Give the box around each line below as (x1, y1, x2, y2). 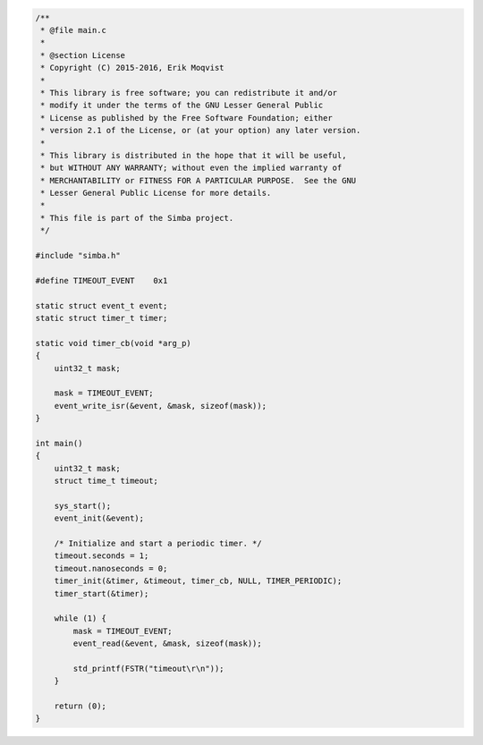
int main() (35, 438, 83, 448)
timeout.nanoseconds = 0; (54, 563, 168, 573)
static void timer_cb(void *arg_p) (35, 338, 191, 348)
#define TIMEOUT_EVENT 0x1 (35, 275, 168, 285)
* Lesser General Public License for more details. (40, 188, 272, 199)
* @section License (40, 50, 125, 60)
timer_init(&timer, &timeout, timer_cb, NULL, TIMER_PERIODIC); (54, 576, 343, 586)
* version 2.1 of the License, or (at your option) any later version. (40, 125, 361, 136)
